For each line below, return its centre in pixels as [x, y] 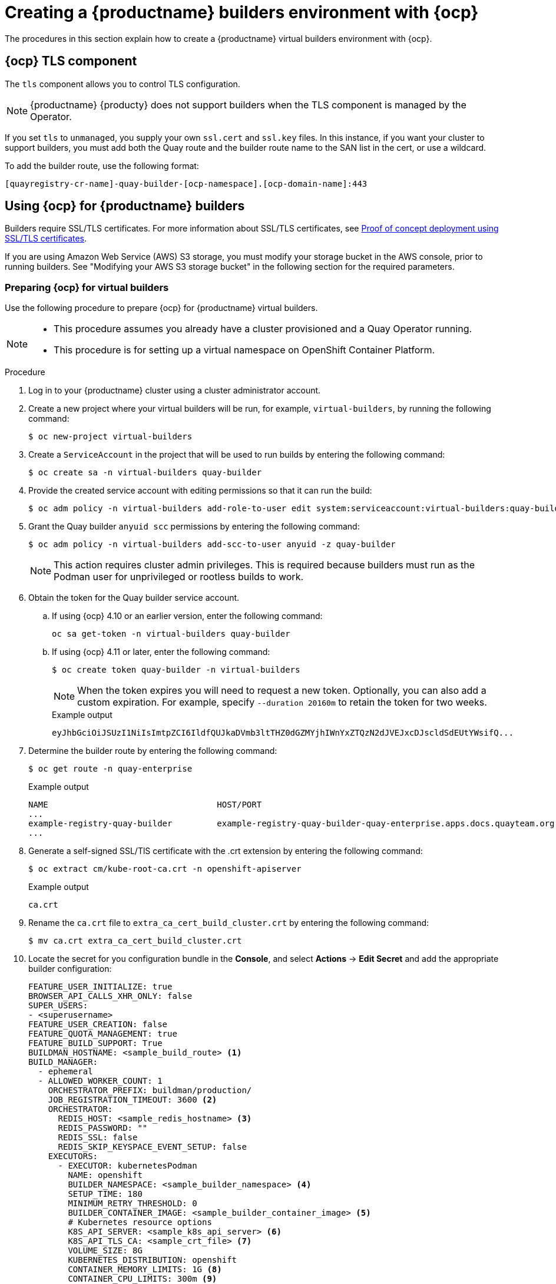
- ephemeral [65, 1072]
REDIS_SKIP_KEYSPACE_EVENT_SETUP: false [152, 1147]
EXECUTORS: [73, 1156]
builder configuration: [70, 969]
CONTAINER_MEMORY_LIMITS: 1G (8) [145, 1270]
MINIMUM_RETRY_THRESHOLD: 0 [133, 1204]
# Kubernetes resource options [140, 1222]
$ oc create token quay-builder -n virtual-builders [176, 670]
